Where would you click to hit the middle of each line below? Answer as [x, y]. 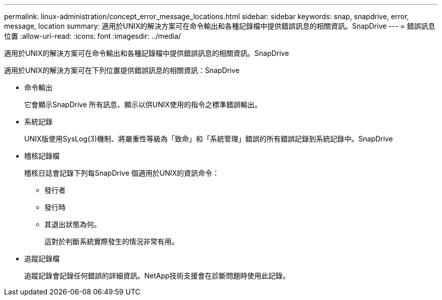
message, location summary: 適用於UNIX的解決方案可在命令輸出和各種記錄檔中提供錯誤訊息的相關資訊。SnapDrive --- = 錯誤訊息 [220, 26]
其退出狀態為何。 [73, 224]
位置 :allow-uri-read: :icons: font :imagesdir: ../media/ [93, 36]
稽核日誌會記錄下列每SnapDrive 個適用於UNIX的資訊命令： [122, 173]
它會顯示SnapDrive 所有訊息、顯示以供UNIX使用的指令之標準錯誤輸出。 [143, 104]
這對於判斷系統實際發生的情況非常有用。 [112, 241]
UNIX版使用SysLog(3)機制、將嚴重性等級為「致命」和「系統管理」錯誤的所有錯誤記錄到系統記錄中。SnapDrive [209, 139]
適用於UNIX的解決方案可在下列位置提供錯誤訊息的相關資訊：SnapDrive [122, 70]
